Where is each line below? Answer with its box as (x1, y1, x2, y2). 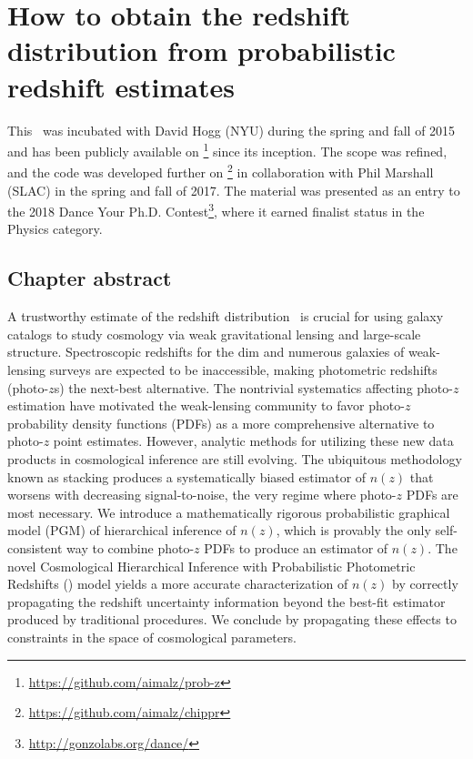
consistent (7, 538, 63, 557)
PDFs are (406, 485, 458, 504)
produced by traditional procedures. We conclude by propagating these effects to (7, 610, 457, 629)
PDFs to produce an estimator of (204, 538, 388, 557)
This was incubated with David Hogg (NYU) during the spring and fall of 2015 (7, 120, 456, 139)
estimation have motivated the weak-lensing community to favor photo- (7, 396, 405, 415)
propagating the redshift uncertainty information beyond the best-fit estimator (7, 592, 446, 611)
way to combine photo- (66, 538, 195, 557)
